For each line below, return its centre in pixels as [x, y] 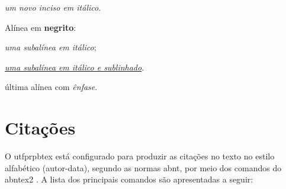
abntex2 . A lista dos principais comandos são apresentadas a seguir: [129, 179]
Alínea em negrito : [41, 27]
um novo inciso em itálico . [53, 7]
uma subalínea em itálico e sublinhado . [75, 67]
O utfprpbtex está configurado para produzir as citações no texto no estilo [140, 156]
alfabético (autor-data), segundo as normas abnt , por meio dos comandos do [143, 167]
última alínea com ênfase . [51, 87]
